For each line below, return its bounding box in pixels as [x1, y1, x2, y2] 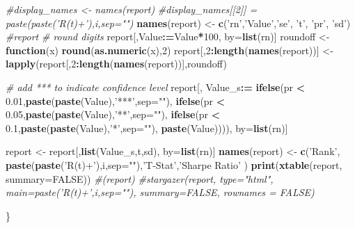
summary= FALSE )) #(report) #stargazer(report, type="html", [6, 171, 274, 186]
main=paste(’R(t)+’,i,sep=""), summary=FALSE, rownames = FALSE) [6, 185, 315, 199]
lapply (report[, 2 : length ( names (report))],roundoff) [6, 56, 227, 71]
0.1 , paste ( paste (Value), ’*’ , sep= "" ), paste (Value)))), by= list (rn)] [6, 120, 288, 135]
